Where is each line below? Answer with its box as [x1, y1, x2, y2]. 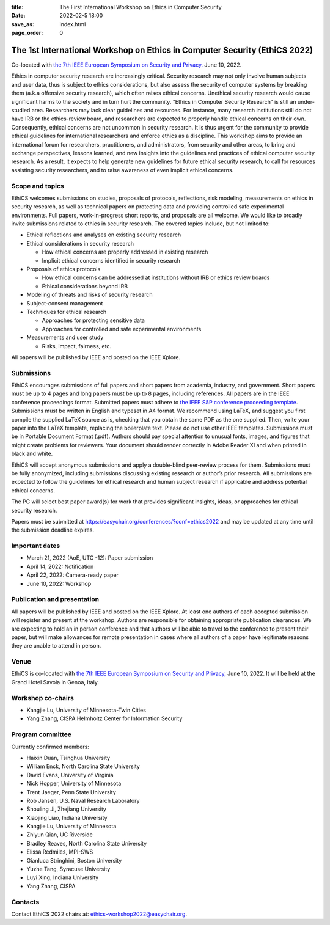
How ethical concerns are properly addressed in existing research [42, 248, 208, 256]
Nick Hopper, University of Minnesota [26, 780, 122, 788]
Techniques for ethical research [26, 308, 107, 315]
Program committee [11, 730, 72, 739]
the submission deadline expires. [11, 526, 95, 534]
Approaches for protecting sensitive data [42, 316, 145, 324]
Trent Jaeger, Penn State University [26, 788, 116, 795]
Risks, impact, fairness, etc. [42, 342, 112, 349]
